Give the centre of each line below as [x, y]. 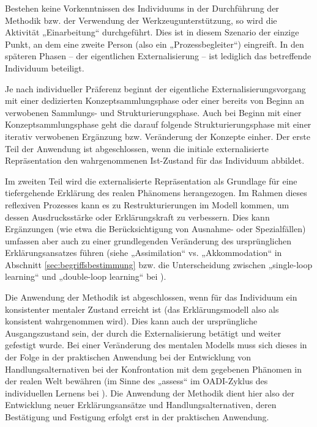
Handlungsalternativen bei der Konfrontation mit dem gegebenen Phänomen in [153, 369]
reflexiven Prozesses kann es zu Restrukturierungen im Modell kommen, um [147, 204]
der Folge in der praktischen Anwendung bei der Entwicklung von [128, 357]
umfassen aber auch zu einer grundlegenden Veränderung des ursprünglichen [148, 240]
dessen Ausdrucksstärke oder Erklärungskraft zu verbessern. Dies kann [137, 217]
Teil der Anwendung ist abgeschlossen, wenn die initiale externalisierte [137, 148]
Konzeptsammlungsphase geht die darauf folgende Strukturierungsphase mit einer [158, 124]
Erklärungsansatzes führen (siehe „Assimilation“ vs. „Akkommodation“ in [144, 253]
